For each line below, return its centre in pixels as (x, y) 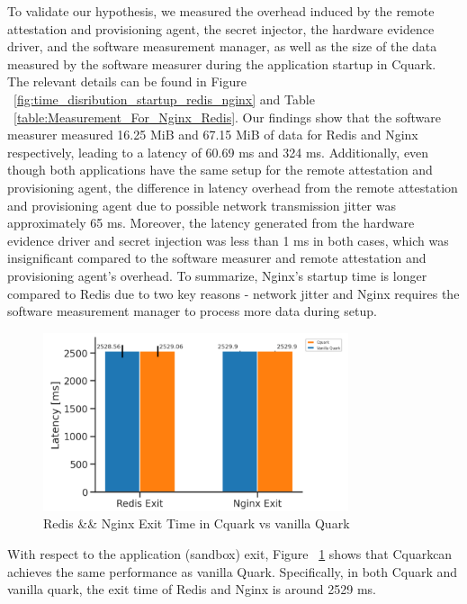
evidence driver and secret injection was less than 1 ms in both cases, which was (228, 240)
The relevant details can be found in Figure (127, 81)
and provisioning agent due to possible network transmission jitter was (202, 205)
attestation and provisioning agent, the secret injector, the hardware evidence (221, 28)
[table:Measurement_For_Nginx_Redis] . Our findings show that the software (228, 117)
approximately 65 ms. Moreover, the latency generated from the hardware (211, 223)
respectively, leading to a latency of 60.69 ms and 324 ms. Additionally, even (218, 152)
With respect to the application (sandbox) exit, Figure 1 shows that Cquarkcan (230, 553)
